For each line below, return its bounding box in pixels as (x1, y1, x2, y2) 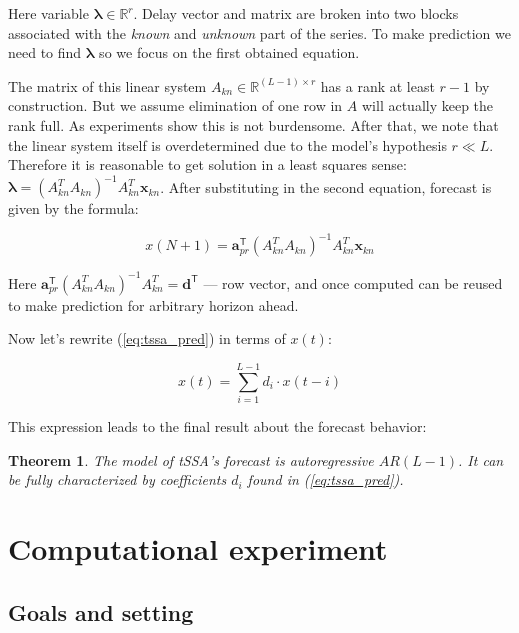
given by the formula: (8, 198, 139, 219)
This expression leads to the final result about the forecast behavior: (8, 416, 427, 437)
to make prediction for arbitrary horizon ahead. (8, 294, 299, 315)
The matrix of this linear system (8, 75, 207, 96)
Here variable (8, 3, 89, 23)
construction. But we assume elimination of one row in (8, 95, 343, 116)
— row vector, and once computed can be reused (203, 272, 503, 293)
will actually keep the (361, 95, 494, 116)
